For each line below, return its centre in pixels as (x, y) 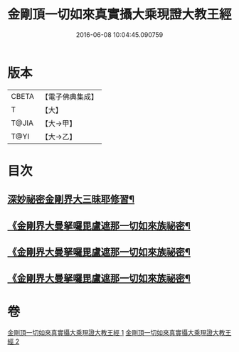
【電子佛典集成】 (69, 97)
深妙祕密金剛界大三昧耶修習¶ (71, 199)
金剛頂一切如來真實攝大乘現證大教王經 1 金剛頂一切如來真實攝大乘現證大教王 (119, 333)
